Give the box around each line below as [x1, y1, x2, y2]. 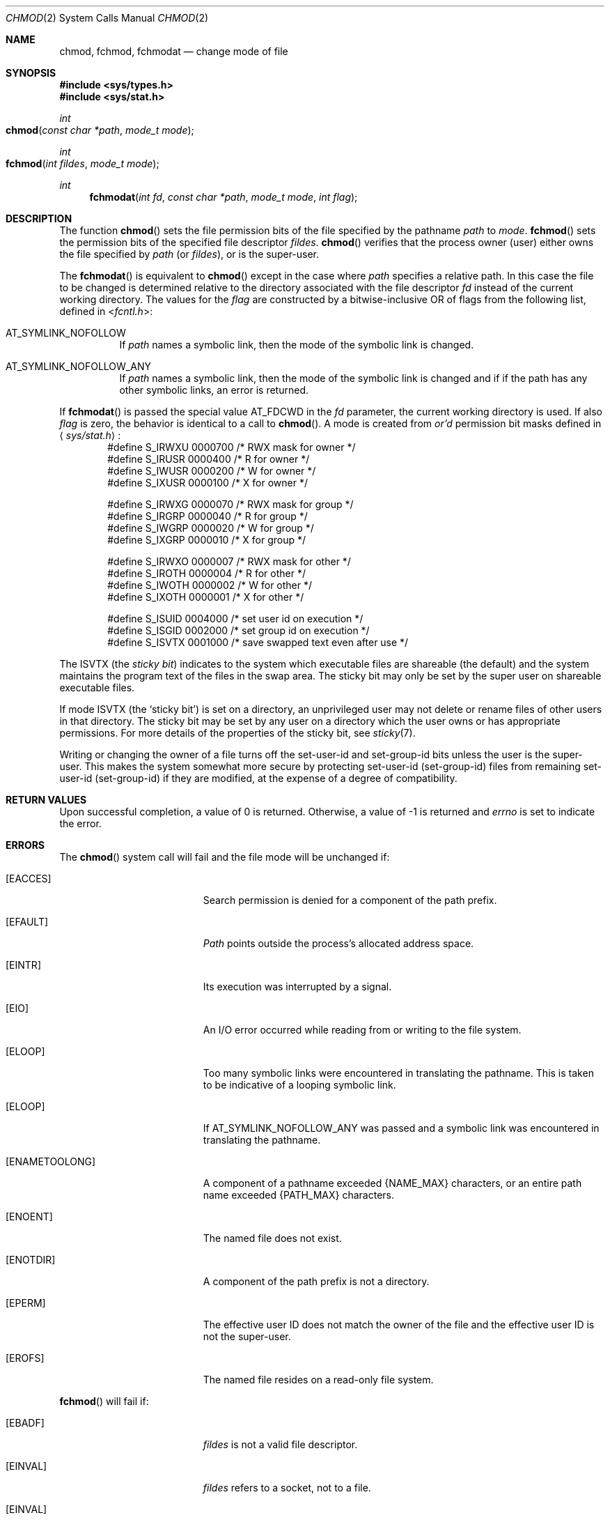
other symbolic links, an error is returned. [119, 384, 308, 396]
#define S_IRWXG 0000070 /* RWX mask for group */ [107, 498, 354, 510]
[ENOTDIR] [6, 1254, 56, 1266]
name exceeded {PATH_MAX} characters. [203, 1189, 395, 1201]
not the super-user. [203, 1330, 291, 1342]
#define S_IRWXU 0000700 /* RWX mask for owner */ [107, 441, 356, 453]
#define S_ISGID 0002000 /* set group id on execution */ [107, 624, 370, 636]
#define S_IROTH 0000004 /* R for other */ [107, 567, 306, 579]
